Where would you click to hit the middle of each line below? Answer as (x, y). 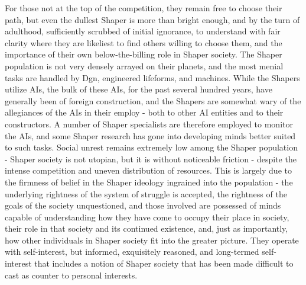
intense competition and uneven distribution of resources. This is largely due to (148, 170)
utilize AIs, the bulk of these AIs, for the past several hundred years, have (139, 89)
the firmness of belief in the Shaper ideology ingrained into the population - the (149, 182)
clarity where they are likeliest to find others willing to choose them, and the (144, 42)
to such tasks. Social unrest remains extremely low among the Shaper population (151, 147)
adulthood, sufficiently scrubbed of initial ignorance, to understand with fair (143, 31)
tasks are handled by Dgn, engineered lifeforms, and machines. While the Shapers (152, 77)
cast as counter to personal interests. (71, 275)
